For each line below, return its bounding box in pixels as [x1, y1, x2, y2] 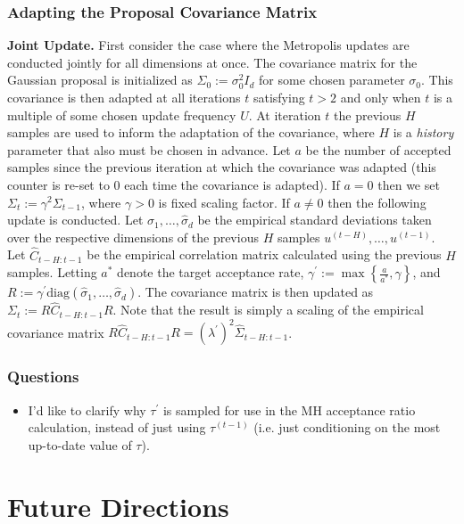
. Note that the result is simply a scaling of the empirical [112, 300, 424, 319]
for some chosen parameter [259, 70, 405, 89]
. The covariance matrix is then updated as [137, 282, 374, 301]
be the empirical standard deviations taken [197, 210, 432, 229]
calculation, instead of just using [28, 418, 206, 437]
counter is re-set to [7, 175, 110, 193]
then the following [327, 192, 427, 211]
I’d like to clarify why [28, 400, 146, 419]
